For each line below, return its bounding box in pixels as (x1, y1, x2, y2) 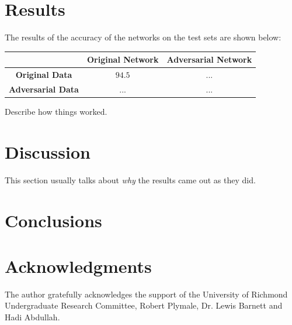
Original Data (15, 69, 72, 81)
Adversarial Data (9, 83, 79, 95)
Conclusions (5, 208, 102, 232)
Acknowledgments (5, 254, 152, 278)
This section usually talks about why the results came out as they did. (5, 173, 256, 186)
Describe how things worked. (5, 105, 107, 117)
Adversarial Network (166, 53, 252, 66)
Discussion (5, 139, 91, 163)
